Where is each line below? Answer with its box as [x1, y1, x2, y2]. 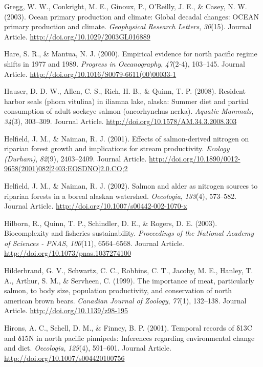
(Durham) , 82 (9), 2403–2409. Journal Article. [4, 153, 147, 164]
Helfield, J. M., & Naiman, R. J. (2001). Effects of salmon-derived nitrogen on [4, 133, 249, 144]
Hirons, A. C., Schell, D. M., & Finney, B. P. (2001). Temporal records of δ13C [4, 322, 252, 333]
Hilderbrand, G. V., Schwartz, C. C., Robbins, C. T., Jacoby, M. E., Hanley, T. [4, 265, 253, 276]
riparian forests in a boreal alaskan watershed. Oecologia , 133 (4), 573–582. [4, 190, 237, 201]
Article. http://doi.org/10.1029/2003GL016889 [4, 31, 150, 42]
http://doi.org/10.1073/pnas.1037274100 [4, 248, 131, 258]
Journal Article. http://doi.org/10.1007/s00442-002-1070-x [4, 200, 187, 211]
